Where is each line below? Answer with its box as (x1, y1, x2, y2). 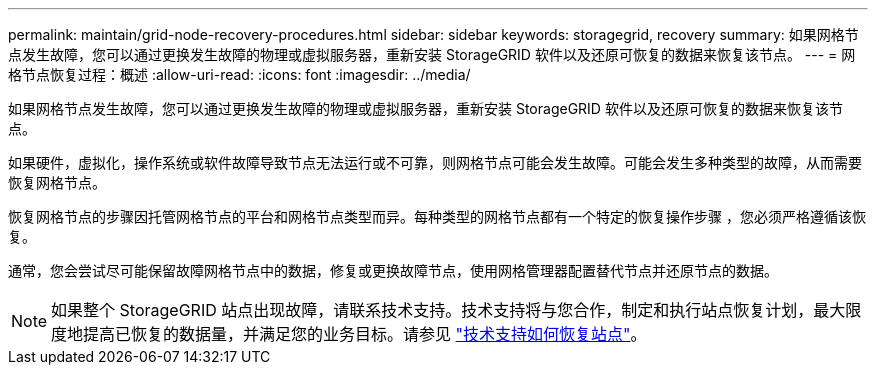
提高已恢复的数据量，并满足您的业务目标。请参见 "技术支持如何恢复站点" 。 (83, 324, 647, 344)
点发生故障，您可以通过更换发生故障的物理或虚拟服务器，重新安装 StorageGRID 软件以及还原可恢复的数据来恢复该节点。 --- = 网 (8, 46, 856, 63)
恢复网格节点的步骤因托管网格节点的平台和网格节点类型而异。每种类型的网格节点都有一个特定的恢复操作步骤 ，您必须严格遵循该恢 (8, 208, 866, 225)
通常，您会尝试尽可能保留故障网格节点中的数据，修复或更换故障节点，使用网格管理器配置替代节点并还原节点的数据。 (8, 262, 778, 279)
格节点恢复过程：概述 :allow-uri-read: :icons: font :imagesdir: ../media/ (8, 66, 471, 83)
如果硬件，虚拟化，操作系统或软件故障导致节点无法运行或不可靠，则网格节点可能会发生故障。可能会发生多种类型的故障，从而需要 (8, 154, 862, 171)
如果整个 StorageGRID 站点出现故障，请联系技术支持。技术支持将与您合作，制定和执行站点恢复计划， (51, 300, 814, 320)
